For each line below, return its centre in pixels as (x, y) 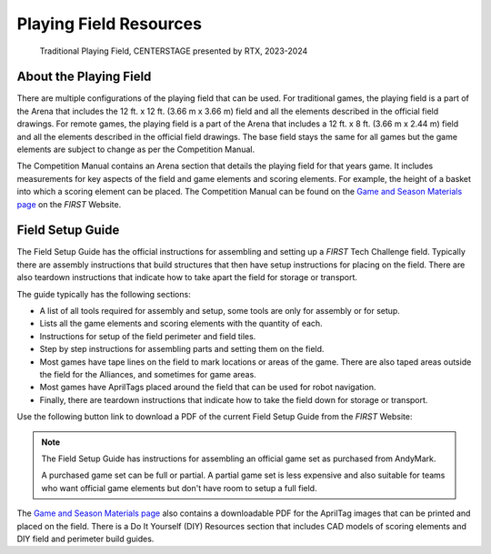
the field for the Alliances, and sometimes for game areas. (148, 374)
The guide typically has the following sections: (104, 294)
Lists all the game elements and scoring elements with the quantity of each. (181, 324)
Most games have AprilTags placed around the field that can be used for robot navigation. (208, 388)
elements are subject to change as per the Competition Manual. (135, 149)
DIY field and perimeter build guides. (85, 539)
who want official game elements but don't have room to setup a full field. (179, 488)
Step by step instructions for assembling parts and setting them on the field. (182, 349)
